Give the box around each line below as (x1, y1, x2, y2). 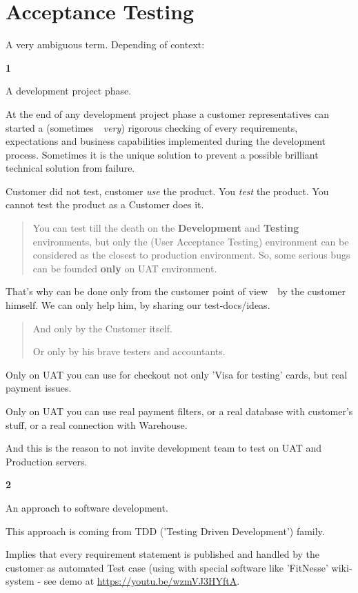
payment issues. (6, 381, 72, 395)
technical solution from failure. (6, 161, 135, 175)
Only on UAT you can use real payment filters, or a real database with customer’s (6, 404, 353, 418)
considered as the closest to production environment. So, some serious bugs (32, 248, 350, 262)
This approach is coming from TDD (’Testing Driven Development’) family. (6, 523, 325, 538)
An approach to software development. (6, 500, 168, 514)
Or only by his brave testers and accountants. (32, 344, 226, 359)
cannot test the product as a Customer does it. (6, 197, 204, 212)
